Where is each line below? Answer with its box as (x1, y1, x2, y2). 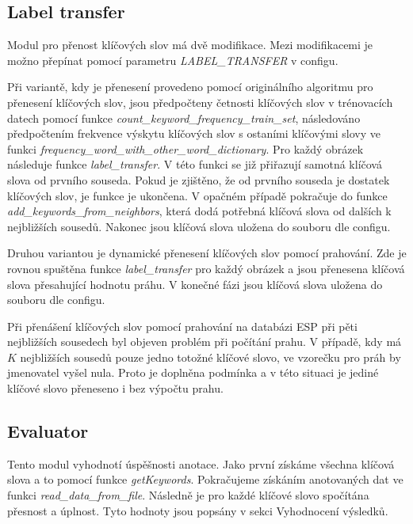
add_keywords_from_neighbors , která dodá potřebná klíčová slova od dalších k (7, 203, 392, 219)
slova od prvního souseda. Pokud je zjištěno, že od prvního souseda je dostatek (7, 171, 390, 188)
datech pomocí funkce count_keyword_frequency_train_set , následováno (7, 109, 361, 126)
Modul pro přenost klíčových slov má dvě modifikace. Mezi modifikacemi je (7, 36, 373, 53)
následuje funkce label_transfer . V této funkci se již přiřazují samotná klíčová (7, 156, 382, 173)
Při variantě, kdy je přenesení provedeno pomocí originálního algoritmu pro (7, 78, 373, 95)
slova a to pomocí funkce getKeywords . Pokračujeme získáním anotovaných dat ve (7, 471, 403, 488)
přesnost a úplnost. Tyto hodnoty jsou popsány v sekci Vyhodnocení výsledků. (7, 502, 388, 518)
